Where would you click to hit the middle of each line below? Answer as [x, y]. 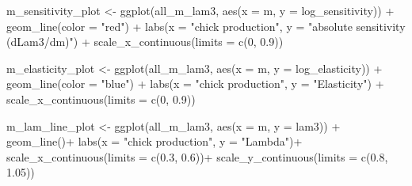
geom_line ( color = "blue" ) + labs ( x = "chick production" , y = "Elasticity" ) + [195, 84]
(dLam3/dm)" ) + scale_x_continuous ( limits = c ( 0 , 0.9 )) [145, 42]
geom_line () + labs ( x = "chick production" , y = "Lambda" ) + [154, 141]
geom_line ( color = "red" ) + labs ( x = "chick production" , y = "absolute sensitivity [206, 26]
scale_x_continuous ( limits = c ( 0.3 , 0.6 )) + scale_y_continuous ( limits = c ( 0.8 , [197, 156]
